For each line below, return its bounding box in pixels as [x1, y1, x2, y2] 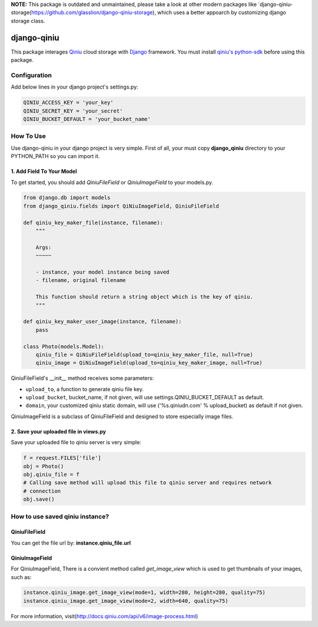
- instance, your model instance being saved [35, 269, 170, 275]
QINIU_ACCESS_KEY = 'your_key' [23, 99, 114, 106]
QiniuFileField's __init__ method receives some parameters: [11, 375, 154, 382]
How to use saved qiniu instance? [11, 512, 109, 520]
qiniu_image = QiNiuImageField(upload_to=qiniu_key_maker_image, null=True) [35, 360, 263, 366]
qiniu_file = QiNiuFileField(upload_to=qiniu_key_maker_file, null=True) [35, 351, 253, 358]
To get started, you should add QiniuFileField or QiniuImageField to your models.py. [11, 179, 213, 186]
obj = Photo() [23, 463, 64, 470]
